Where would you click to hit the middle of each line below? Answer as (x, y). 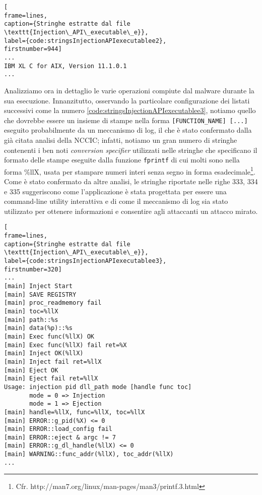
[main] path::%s (31, 320)
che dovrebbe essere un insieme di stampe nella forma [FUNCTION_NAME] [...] (126, 120)
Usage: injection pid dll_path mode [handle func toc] (98, 387)
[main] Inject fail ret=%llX (53, 362)
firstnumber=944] (33, 49)
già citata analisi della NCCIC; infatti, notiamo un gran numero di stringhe (121, 140)
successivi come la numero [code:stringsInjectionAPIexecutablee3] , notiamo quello (130, 110)
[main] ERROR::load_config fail (58, 429)
